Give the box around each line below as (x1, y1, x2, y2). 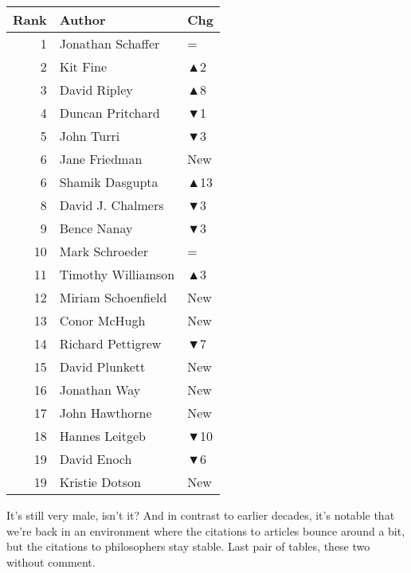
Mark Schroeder (59, 242, 148, 260)
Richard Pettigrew (59, 334, 162, 353)
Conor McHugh (59, 311, 146, 329)
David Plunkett (59, 357, 146, 376)
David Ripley (59, 80, 133, 99)
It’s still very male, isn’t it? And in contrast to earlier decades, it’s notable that (6, 507, 395, 523)
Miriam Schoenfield (59, 288, 167, 306)
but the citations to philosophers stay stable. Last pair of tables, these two (6, 538, 370, 555)
